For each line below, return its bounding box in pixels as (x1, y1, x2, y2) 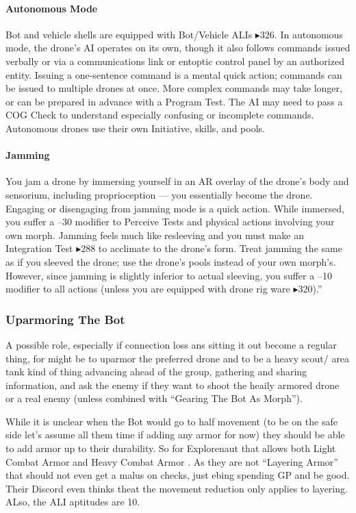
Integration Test (5, 241, 73, 255)
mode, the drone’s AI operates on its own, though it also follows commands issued (5, 40, 351, 55)
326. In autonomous (259, 27, 343, 41)
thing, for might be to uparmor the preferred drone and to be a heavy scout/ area (5, 351, 350, 365)
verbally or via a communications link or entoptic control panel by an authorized (5, 53, 344, 68)
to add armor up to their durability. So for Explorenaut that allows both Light (5, 441, 336, 455)
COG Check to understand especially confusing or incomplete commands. (5, 108, 314, 122)
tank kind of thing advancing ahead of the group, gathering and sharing (5, 364, 307, 379)
